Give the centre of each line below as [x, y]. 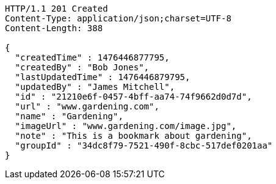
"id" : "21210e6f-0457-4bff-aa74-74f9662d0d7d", [133, 97]
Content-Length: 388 [54, 28]
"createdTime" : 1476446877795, [92, 57]
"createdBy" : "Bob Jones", [82, 67]
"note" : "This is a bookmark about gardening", [133, 136]
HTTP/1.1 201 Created [56, 9]
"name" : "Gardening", [69, 116]
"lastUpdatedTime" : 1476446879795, [103, 77]
